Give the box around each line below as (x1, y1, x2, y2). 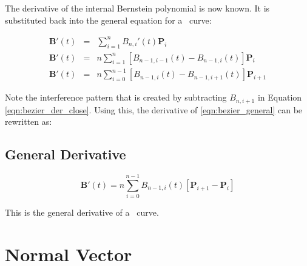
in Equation (257, 91, 302, 104)
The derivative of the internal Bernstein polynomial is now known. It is (5, 2, 270, 14)
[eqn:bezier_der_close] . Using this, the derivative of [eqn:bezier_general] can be (5, 103, 303, 116)
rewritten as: (5, 115, 52, 128)
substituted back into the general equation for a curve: (5, 13, 212, 26)
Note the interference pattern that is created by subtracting (5, 91, 227, 104)
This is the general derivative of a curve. (5, 206, 159, 219)
